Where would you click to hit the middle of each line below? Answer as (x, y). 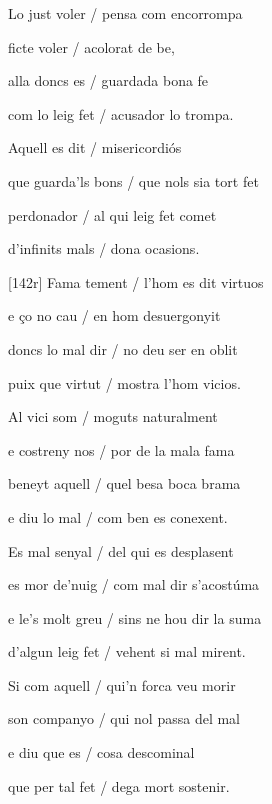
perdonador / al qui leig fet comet (112, 214)
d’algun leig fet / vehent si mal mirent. (127, 651)
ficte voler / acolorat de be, (91, 46)
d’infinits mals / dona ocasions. (104, 248)
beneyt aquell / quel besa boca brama (124, 483)
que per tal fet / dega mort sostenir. (119, 785)
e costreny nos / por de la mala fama (121, 449)
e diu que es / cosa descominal (101, 752)
